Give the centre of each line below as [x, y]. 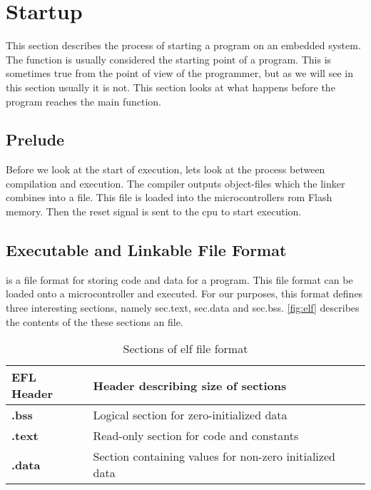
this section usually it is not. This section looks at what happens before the [171, 87]
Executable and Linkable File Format [146, 250]
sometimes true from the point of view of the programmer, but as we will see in [179, 73]
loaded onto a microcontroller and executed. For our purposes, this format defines [184, 294]
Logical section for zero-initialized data [190, 415]
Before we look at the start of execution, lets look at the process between [166, 169]
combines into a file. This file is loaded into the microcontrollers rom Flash [169, 197]
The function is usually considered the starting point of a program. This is [169, 59]
